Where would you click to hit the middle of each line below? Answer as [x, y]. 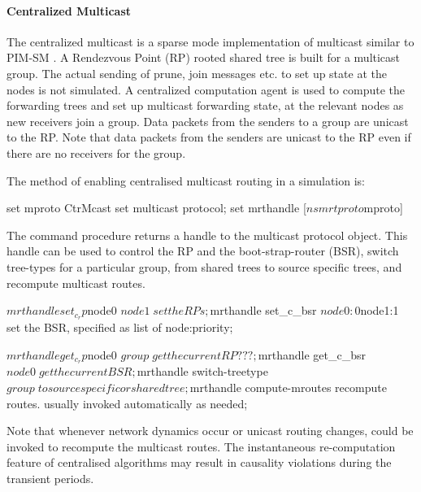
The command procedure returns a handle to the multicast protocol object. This [207, 235]
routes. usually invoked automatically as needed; [127, 403]
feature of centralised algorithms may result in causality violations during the [199, 462]
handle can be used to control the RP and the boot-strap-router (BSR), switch [203, 251]
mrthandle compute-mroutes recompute [288, 388]
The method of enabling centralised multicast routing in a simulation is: [186, 180]
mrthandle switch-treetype [202, 371]
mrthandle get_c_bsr [312, 354]
